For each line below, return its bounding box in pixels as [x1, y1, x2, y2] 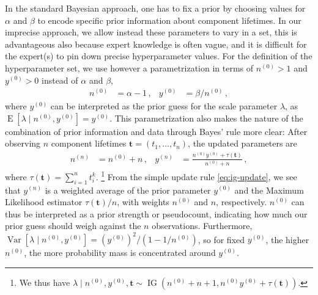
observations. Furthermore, [152, 219, 253, 232]
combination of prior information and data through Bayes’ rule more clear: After [5, 125, 308, 137]
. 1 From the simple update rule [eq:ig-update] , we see [95, 169, 297, 183]
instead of [42, 73, 78, 86]
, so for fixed [198, 233, 245, 246]
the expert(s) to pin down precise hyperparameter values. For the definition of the [5, 49, 312, 62]
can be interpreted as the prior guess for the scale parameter [50, 100, 278, 112]
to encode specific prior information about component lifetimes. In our [37, 13, 301, 26]
